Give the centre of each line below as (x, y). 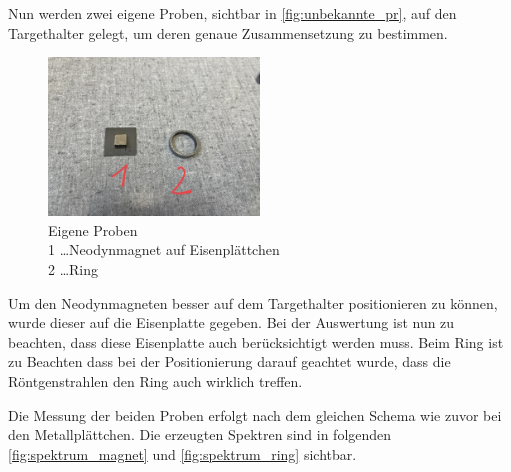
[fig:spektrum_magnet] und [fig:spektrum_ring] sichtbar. (182, 453)
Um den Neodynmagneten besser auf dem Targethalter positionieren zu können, (253, 302)
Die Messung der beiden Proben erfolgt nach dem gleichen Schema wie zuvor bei (255, 414)
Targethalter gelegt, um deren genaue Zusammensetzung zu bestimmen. (228, 32)
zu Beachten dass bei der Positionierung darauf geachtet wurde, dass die (229, 361)
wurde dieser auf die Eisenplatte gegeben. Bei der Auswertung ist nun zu (231, 322)
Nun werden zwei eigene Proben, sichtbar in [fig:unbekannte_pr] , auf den (232, 13)
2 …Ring (73, 268)
